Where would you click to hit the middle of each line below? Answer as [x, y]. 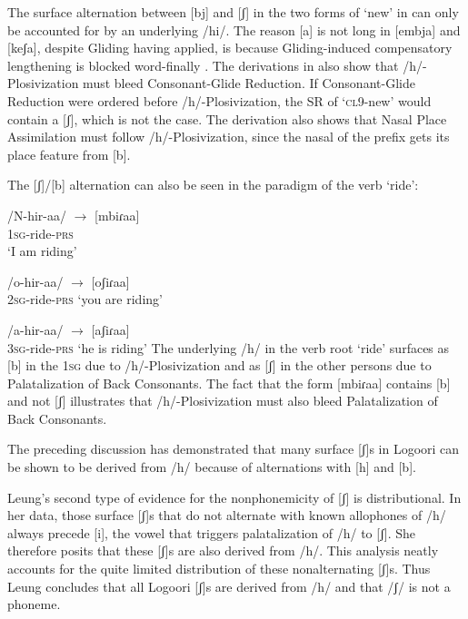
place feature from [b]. [69, 154]
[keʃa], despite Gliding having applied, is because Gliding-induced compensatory [230, 48]
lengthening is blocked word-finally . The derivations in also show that [203, 65]
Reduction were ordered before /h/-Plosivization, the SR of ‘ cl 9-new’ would [219, 100]
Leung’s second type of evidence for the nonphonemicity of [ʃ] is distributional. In [234, 497]
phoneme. [34, 604]
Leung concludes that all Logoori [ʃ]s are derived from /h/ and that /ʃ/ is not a [229, 586]
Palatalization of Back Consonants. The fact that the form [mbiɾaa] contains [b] [229, 383]
